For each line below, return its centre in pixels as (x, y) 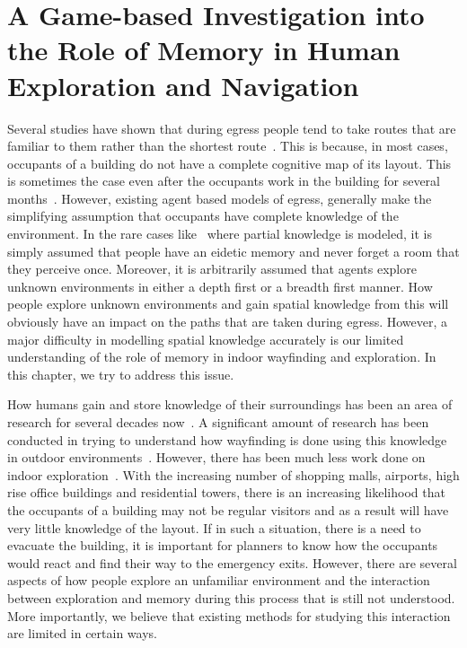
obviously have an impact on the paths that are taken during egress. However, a (228, 322)
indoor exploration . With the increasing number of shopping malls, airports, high (233, 474)
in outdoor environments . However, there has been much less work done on (216, 457)
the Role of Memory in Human (204, 50)
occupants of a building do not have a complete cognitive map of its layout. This (229, 163)
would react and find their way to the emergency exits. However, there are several (232, 562)
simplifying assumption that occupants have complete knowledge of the (203, 216)
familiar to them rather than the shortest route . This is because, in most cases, (228, 146)
